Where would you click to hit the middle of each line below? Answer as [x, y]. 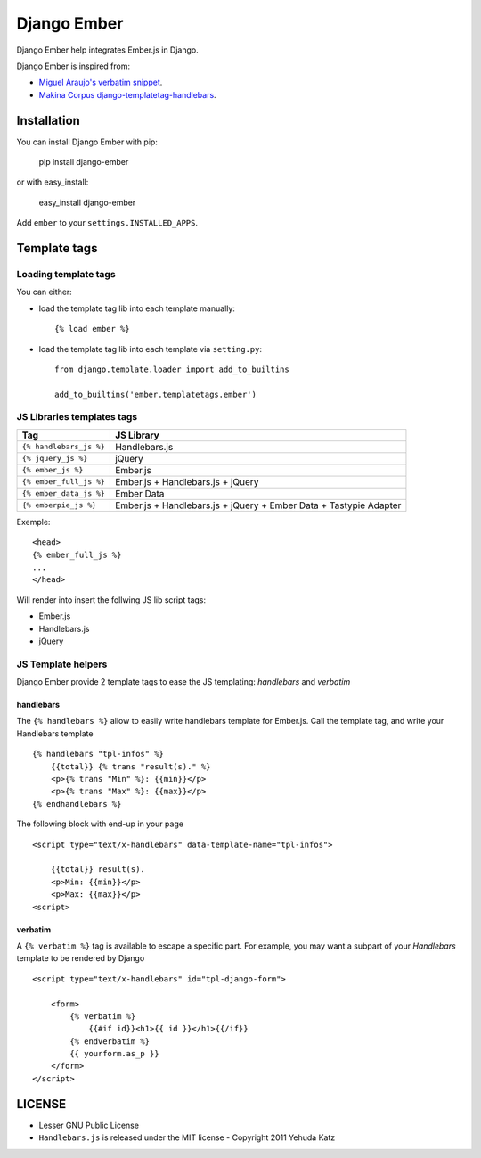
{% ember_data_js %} [64, 493]
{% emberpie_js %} [59, 505]
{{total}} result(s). [98, 870]
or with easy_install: [53, 182]
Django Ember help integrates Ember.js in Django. [108, 50]
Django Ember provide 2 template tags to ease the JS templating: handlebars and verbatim [183, 682]
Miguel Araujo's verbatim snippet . [101, 82]
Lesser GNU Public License [89, 1125]
